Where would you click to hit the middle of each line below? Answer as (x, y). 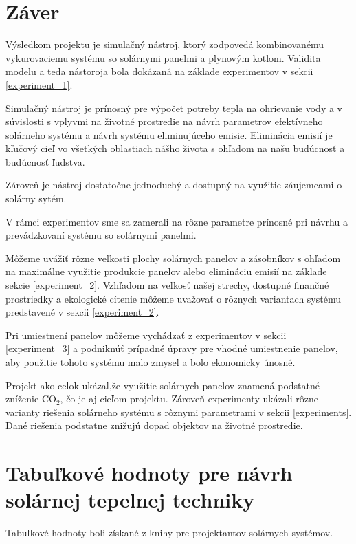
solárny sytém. (36, 198)
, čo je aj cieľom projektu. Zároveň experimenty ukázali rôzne (189, 399)
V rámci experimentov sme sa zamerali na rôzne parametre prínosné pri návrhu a (177, 221)
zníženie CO (31, 399)
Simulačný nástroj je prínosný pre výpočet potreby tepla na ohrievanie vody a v (174, 108)
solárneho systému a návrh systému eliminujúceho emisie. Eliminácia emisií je (169, 134)
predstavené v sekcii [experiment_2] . (82, 312)
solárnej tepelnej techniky (130, 500)
